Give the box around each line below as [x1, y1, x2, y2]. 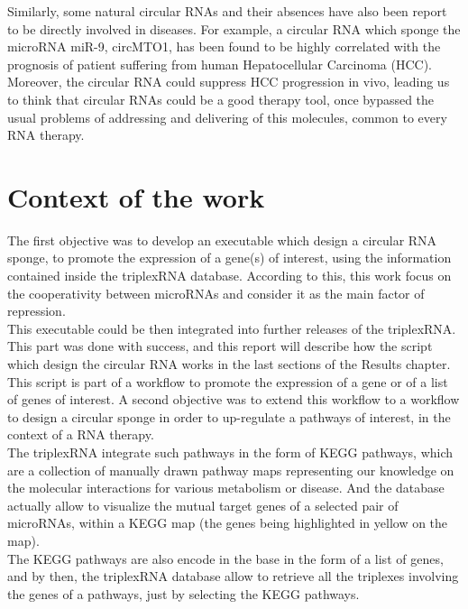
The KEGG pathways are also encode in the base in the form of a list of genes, [7, 549, 444, 567]
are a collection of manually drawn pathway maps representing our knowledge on [7, 460, 454, 479]
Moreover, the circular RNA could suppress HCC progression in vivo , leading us [7, 72, 450, 91]
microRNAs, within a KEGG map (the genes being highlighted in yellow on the [7, 513, 448, 532]
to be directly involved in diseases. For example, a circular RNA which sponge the [7, 19, 461, 38]
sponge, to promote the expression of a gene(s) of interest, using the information [7, 248, 452, 267]
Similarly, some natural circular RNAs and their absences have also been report [7, 2, 447, 20]
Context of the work [7, 178, 265, 215]
